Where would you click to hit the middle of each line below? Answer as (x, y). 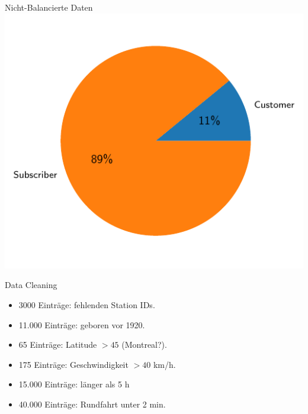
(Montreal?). (144, 345)
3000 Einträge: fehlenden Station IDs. (87, 304)
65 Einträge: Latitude (58, 345)
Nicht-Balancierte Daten (49, 7)
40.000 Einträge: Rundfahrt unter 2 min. (92, 404)
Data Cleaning (31, 285)
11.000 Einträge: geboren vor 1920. (82, 324)
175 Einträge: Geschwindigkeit (73, 364)
